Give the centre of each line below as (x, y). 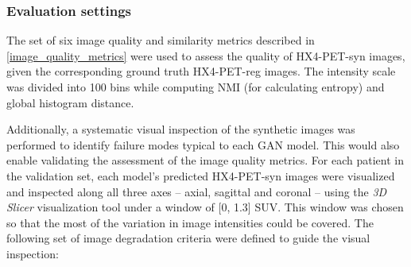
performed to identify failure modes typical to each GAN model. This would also (203, 144)
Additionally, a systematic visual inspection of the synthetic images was (181, 129)
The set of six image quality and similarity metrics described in (161, 40)
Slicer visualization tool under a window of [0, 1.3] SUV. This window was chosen (205, 207)
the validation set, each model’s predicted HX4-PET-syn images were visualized (201, 175)
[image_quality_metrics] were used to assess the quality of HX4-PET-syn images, (206, 55)
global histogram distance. (70, 102)
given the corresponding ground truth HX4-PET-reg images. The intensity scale (201, 71)
